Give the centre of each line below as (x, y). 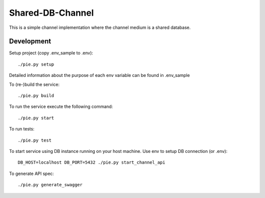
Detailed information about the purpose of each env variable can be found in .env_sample (99, 75)
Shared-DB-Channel (52, 13)
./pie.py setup (36, 64)
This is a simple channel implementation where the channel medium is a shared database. (100, 27)
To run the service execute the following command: (61, 107)
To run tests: (22, 129)
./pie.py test (35, 140)
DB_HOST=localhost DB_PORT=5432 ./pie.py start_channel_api (92, 162)
